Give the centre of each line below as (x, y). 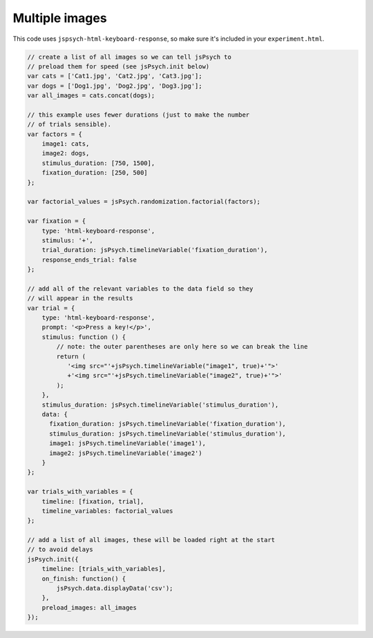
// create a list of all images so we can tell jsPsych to (129, 57)
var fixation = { (57, 221)
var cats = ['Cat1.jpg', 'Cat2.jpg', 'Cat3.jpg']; (115, 76)
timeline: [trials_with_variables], (104, 569)
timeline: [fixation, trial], (93, 501)
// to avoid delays (60, 550)
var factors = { (55, 134)
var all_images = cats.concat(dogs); (91, 96)
